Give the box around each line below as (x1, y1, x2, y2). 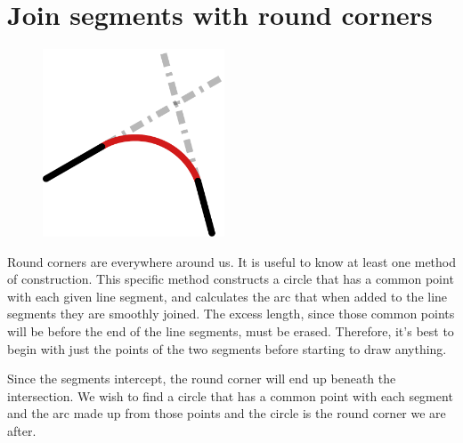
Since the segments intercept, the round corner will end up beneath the (7, 369, 396, 388)
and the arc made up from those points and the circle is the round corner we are (7, 404, 446, 423)
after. (7, 421, 37, 439)
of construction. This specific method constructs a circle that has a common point (7, 270, 454, 288)
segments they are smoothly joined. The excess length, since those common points (7, 304, 455, 323)
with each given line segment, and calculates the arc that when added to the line (7, 286, 448, 305)
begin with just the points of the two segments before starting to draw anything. (7, 339, 447, 358)
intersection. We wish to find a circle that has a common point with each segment (7, 386, 453, 405)
